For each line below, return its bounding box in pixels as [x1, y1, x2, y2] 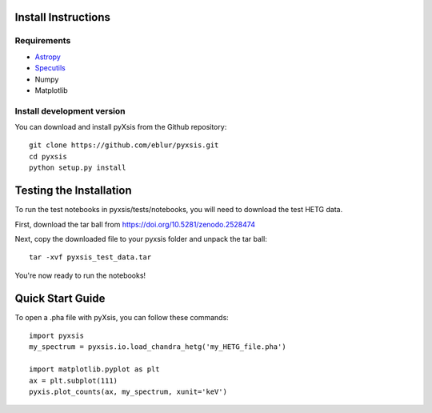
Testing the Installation [14, 184, 132, 198]
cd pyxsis [29, 152, 67, 161]
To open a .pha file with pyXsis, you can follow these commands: [14, 312, 230, 322]
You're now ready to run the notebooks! [14, 271, 146, 280]
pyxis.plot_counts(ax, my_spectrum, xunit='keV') [29, 387, 228, 396]
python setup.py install [29, 163, 126, 172]
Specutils [34, 63, 66, 73]
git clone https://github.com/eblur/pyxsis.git [29, 141, 219, 150]
